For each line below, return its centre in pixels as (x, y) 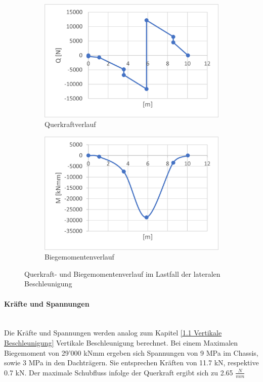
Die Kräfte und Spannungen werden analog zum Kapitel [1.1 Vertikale (113, 333)
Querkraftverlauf (70, 124)
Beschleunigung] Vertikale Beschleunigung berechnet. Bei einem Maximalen (121, 343)
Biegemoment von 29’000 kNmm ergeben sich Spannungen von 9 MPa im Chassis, (131, 352)
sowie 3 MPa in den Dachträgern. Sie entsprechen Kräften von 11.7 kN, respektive (131, 363)
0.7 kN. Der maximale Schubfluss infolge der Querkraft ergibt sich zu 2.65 (119, 372)
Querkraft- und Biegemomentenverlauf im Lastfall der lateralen (122, 273)
